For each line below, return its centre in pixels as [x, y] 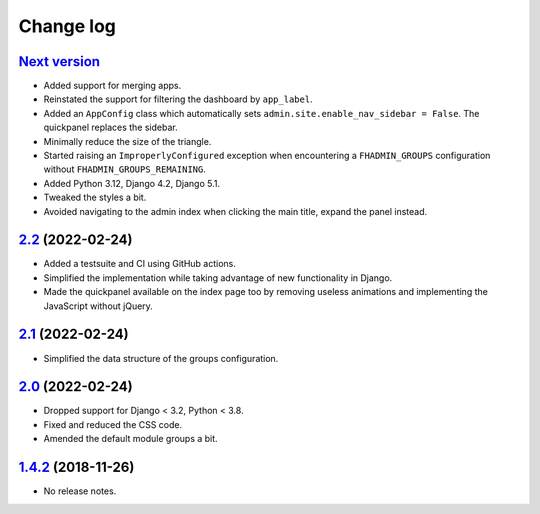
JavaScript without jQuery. [98, 306]
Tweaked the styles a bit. [95, 197]
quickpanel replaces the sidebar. [111, 127]
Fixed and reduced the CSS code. [113, 424]
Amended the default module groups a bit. [131, 439]
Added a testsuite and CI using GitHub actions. [140, 264]
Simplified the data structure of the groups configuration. [161, 358]
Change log [67, 26]
